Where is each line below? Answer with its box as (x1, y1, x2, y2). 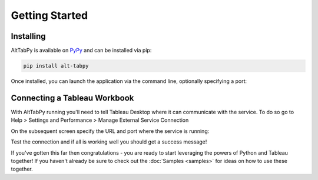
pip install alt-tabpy (23, 62, 89, 69)
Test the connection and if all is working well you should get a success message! (11, 138, 207, 145)
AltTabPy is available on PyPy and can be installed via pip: (11, 47, 152, 54)
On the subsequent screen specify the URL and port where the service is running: (11, 127, 210, 135)
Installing (11, 31, 47, 41)
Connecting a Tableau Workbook (11, 93, 134, 103)
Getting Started (11, 9, 88, 22)
